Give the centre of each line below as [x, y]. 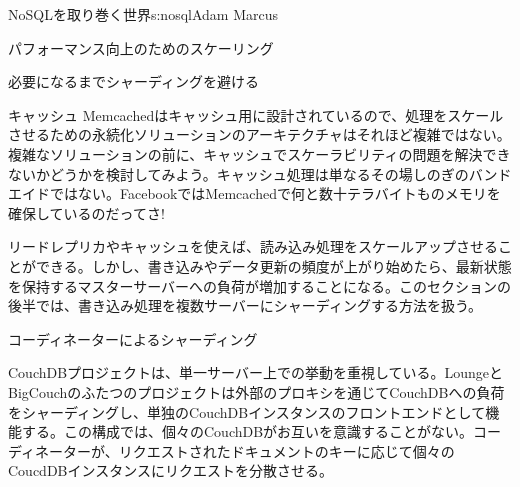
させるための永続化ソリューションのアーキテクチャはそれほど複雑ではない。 [259, 134]
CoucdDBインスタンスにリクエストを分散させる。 [170, 470]
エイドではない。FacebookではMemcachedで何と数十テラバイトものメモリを [254, 193]
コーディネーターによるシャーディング [133, 338]
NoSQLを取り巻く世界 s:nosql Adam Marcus [143, 14]
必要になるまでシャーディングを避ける [134, 81]
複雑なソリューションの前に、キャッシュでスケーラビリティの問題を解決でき [259, 153]
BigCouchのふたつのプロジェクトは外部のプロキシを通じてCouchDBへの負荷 [256, 391]
